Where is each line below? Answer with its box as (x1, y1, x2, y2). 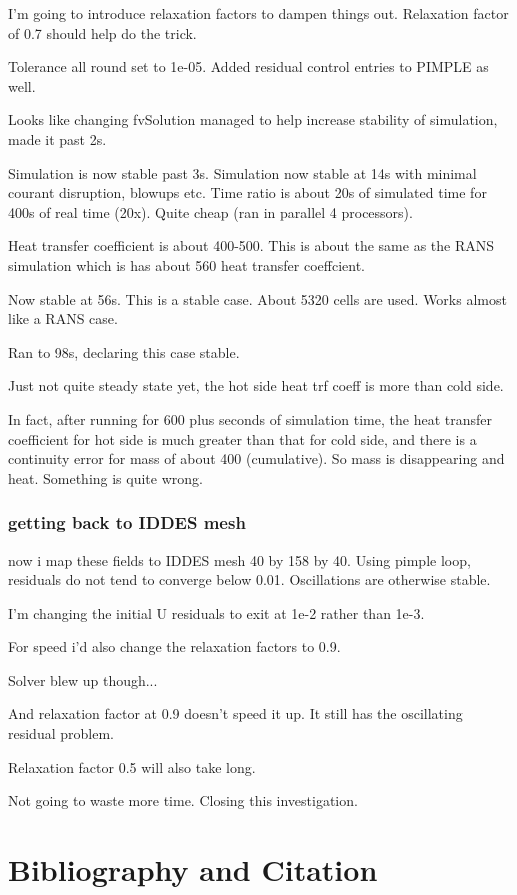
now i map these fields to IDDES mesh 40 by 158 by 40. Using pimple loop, (8, 549, 471, 570)
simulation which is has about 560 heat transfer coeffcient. (8, 254, 365, 275)
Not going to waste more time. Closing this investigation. (8, 790, 358, 811)
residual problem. (8, 723, 114, 744)
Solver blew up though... (8, 669, 158, 690)
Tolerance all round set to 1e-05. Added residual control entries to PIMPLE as (8, 56, 489, 77)
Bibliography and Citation (8, 849, 378, 890)
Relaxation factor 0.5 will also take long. (8, 756, 256, 777)
